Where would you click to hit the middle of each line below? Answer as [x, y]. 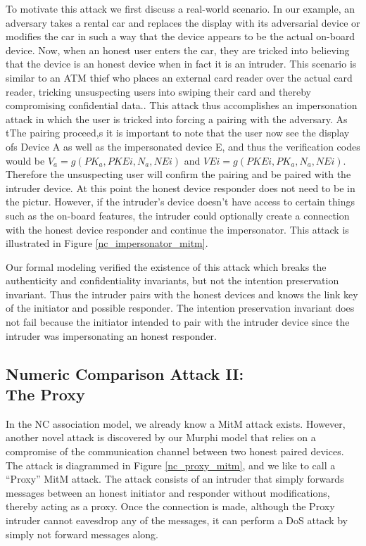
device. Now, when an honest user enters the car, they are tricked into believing [178, 50]
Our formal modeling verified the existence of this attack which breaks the [166, 266]
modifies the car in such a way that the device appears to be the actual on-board [181, 36]
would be [25, 160]
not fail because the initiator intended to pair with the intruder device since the [178, 322]
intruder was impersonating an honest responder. [111, 335]
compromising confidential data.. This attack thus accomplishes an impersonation [182, 105]
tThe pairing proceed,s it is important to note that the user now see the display [178, 133]
